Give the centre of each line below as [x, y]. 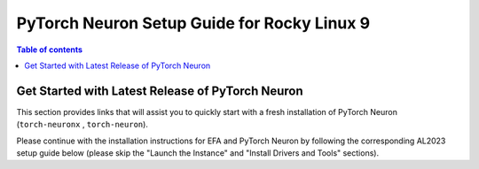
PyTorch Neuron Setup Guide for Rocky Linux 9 [193, 23]
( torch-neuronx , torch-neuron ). [82, 125]
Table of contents [50, 50]
